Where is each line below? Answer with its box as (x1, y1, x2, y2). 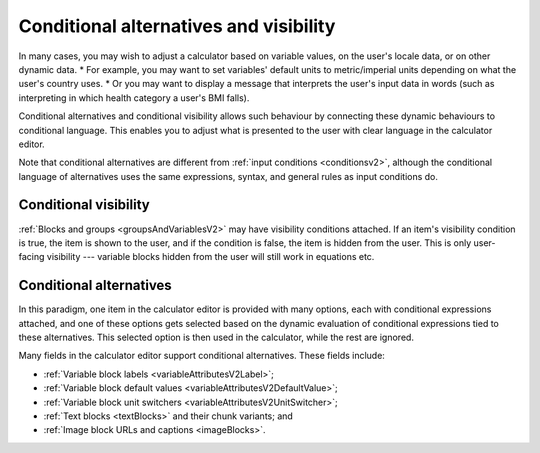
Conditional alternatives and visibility (18, 15, 336, 37)
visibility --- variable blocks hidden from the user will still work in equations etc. (46, 251, 375, 263)
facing (18, 251, 45, 263)
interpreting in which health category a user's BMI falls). (18, 91, 250, 104)
